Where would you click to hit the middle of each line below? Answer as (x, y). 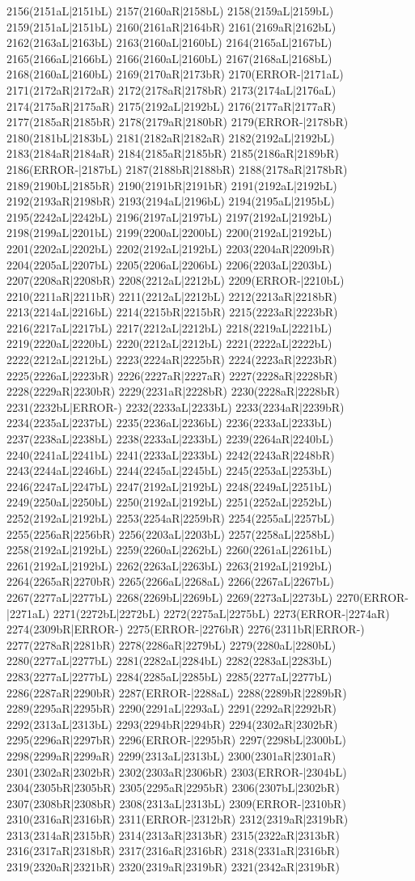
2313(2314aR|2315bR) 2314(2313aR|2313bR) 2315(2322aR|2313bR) (173, 834)
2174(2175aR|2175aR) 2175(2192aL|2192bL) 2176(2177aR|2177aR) (172, 106)
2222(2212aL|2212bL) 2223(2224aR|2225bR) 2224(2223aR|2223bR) (172, 360)
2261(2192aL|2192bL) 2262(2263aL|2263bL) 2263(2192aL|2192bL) (169, 565)
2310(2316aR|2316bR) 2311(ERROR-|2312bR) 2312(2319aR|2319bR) (178, 819)
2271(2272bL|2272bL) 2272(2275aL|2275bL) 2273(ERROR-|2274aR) (221, 613)
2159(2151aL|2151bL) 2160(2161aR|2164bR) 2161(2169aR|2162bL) (172, 26)
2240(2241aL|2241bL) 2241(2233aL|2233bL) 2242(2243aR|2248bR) (171, 454)
